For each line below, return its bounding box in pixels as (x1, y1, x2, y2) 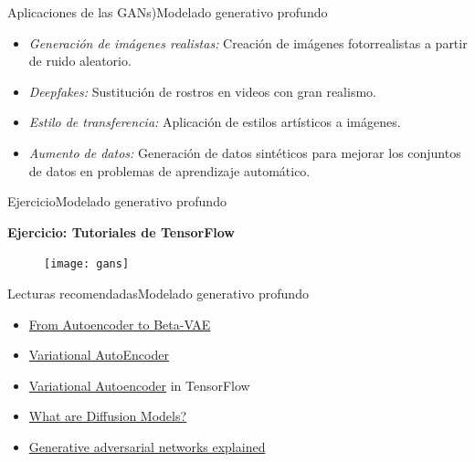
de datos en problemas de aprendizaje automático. (28, 161, 311, 180)
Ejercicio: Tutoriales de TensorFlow (7, 222, 235, 241)
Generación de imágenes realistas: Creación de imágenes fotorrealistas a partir (28, 33, 468, 52)
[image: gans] (44, 257, 130, 271)
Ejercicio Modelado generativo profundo (7, 192, 227, 211)
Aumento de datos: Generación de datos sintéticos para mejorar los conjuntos (28, 142, 461, 162)
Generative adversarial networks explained (28, 436, 266, 456)
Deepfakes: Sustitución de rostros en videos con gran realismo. (28, 81, 376, 100)
